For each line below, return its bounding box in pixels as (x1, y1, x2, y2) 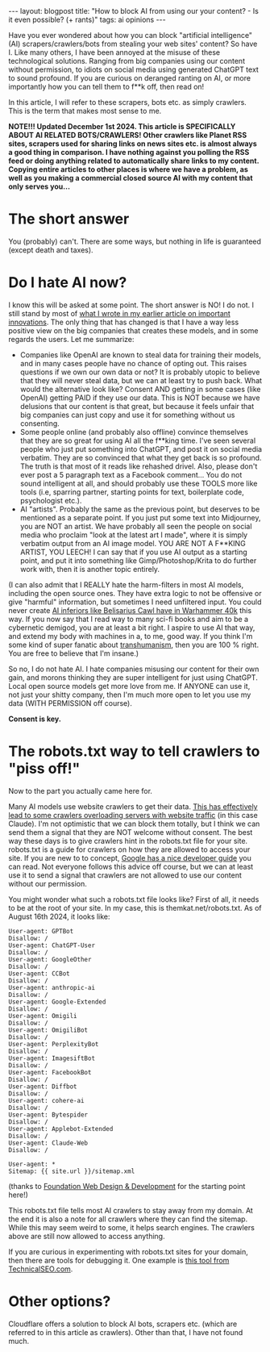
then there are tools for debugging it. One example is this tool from (8, 1255, 230, 1265)
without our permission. (8, 878, 87, 888)
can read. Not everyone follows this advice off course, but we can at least (8, 862, 254, 871)
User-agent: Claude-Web (8, 1139, 89, 1147)
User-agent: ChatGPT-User (8, 941, 95, 949)
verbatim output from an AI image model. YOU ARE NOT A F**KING (19, 538, 246, 548)
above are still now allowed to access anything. (8, 1231, 165, 1241)
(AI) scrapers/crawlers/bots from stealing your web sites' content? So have (8, 39, 258, 48)
